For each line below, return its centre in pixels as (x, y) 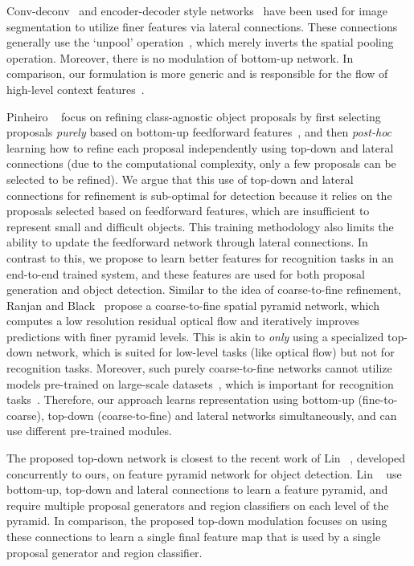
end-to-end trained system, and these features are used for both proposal (186, 273)
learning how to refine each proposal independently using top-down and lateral (200, 147)
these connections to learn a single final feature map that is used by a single (194, 536)
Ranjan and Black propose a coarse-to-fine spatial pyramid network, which (193, 305)
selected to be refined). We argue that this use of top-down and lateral (180, 179)
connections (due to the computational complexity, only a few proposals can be (201, 163)
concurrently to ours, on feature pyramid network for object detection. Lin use (204, 473)
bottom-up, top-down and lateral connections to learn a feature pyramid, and (197, 489)
